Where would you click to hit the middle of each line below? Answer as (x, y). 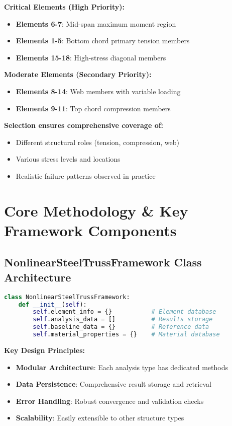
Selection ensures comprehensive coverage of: (84, 125)
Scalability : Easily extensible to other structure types (100, 418)
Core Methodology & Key (96, 210)
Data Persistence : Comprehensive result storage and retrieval (113, 384)
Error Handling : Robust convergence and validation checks (110, 401)
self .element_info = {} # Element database (125, 312)
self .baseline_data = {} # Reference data (121, 327)
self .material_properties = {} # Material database (126, 335)
